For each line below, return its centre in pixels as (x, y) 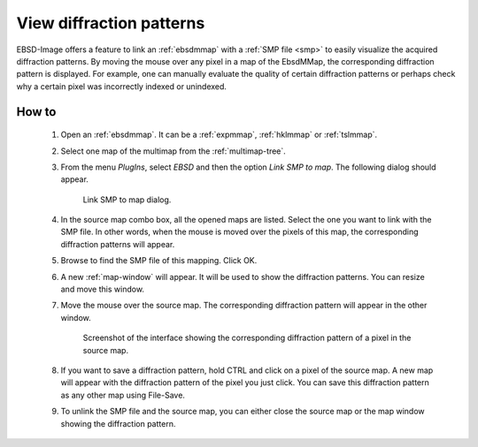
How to (36, 112)
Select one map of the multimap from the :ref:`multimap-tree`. (173, 151)
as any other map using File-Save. (123, 395)
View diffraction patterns (111, 23)
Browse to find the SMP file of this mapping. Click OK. (159, 261)
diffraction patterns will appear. (118, 244)
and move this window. (103, 289)
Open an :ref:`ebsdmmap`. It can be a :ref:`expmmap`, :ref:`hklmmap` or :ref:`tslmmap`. (219, 135)
